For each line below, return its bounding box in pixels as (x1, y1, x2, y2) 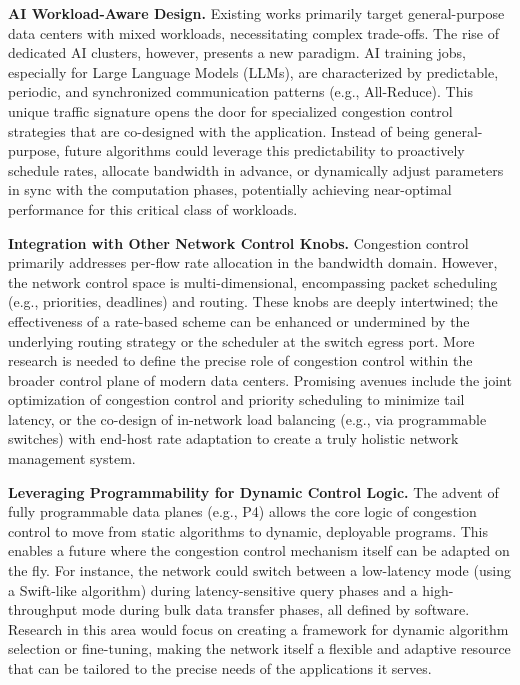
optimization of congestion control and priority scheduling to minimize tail (8, 389, 465, 410)
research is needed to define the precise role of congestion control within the (8, 350, 473, 371)
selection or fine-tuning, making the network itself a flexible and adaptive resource (8, 638, 511, 659)
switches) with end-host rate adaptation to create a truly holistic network (8, 428, 459, 449)
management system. (8, 448, 136, 469)
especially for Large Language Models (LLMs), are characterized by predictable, (8, 61, 499, 82)
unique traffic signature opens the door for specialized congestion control (8, 100, 453, 121)
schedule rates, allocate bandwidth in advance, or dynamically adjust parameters (8, 159, 504, 180)
